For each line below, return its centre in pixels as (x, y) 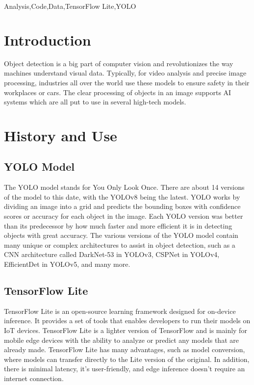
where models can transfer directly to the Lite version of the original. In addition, (127, 359)
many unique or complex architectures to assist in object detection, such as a (120, 244)
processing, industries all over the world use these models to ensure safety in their (127, 82)
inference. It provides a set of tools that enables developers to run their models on (127, 321)
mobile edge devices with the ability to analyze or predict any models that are (121, 340)
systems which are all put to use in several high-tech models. (95, 102)
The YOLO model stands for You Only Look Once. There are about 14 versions (124, 187)
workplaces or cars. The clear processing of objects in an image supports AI (118, 92)
